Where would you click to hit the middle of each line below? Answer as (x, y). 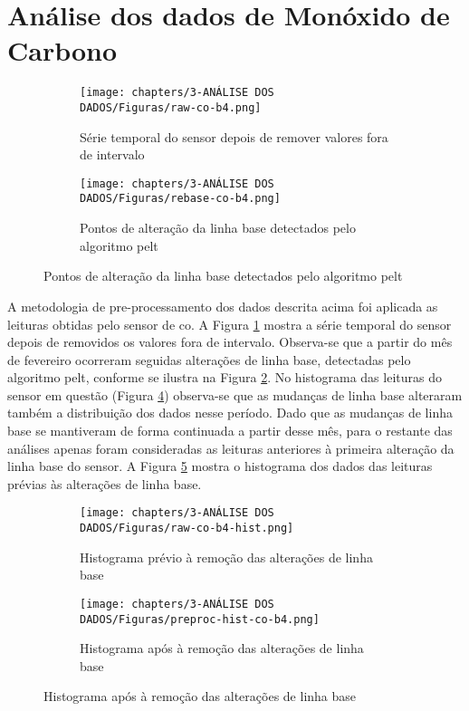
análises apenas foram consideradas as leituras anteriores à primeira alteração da (231, 448)
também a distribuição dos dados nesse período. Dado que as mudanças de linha (230, 413)
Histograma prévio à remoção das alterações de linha (226, 557)
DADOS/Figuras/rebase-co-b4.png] (180, 199)
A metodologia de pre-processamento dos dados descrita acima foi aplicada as (223, 306)
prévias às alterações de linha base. (105, 483)
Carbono (62, 50)
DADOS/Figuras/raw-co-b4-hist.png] (187, 528)
